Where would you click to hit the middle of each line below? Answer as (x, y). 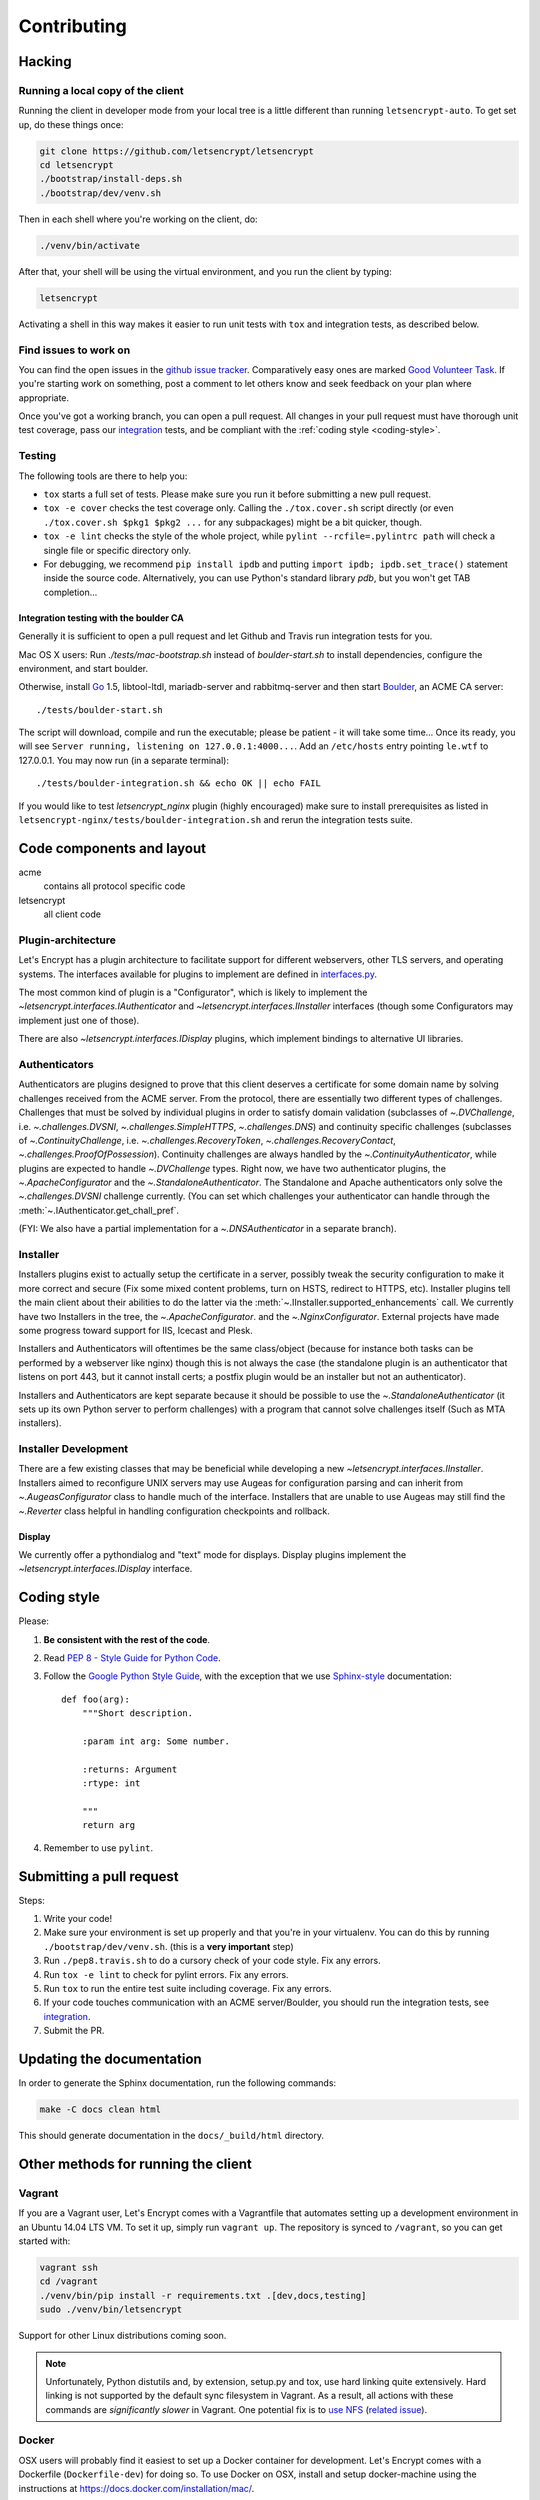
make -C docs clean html (100, 2109)
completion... (70, 592)
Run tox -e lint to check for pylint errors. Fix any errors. (166, 1974)
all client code (72, 914)
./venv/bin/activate (89, 245)
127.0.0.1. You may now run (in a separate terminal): (124, 760)
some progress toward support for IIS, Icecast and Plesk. (136, 1330)
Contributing (72, 26)
